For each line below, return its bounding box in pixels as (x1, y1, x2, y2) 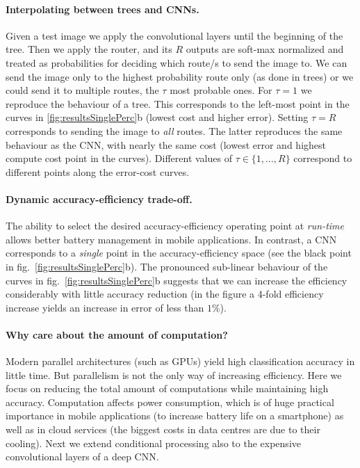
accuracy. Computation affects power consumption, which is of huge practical (6, 394, 334, 409)
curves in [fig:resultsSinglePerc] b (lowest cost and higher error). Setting (6, 110, 309, 124)
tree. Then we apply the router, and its (6, 42, 172, 56)
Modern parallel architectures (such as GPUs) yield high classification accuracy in (6, 354, 355, 369)
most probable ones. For (170, 83, 272, 97)
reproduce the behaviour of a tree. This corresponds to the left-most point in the (6, 96, 350, 111)
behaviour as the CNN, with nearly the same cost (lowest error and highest (6, 137, 326, 152)
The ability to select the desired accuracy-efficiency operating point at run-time (6, 218, 345, 233)
